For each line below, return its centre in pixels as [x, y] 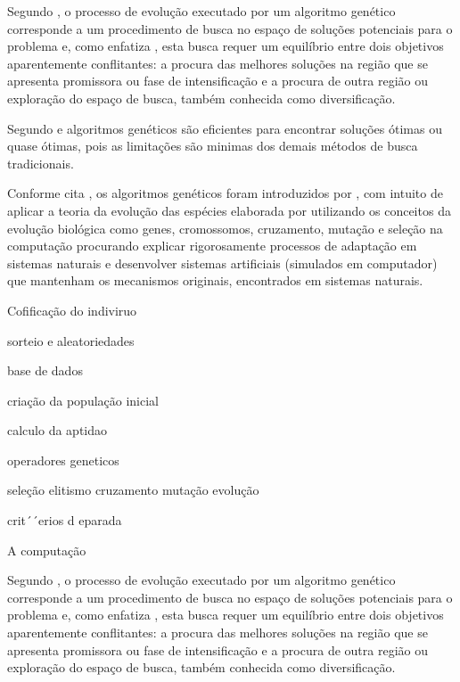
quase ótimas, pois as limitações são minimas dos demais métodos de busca [213, 146]
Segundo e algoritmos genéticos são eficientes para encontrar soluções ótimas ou [225, 128]
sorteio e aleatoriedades [71, 340]
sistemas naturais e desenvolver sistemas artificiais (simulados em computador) [222, 263]
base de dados [45, 370]
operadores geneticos [63, 460]
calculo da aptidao [57, 430]
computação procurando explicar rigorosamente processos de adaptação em [212, 246]
